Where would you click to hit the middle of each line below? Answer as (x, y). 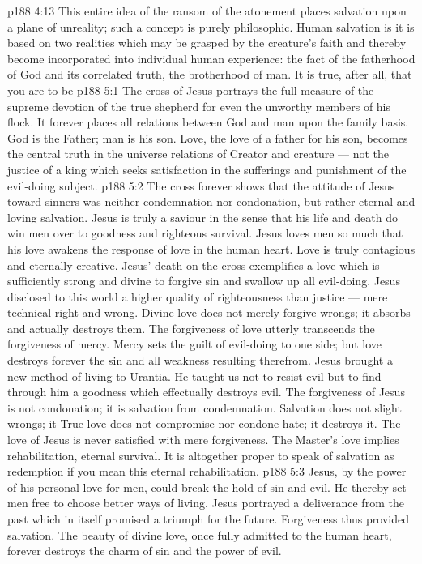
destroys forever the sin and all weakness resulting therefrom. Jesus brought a (200, 360)
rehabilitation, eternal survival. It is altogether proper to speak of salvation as (201, 455)
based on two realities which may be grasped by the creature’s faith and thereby (207, 43)
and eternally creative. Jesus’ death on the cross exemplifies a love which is (194, 265)
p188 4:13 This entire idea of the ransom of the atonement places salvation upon (207, 11)
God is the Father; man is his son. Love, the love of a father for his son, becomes (208, 137)
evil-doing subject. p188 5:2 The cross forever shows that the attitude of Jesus (201, 185)
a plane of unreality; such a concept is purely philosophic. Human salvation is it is (211, 26)
